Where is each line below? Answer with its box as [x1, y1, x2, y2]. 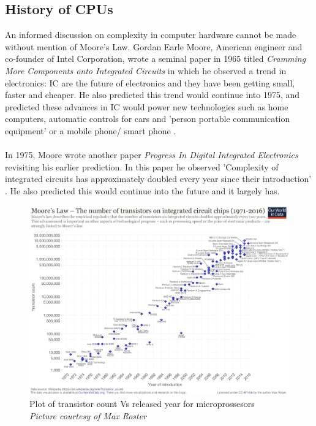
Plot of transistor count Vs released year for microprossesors [29, 397, 255, 410]
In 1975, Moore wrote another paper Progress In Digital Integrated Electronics [5, 148, 298, 161]
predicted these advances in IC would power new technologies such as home [5, 100, 288, 113]
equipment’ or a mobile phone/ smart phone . [5, 124, 176, 137]
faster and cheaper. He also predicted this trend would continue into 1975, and [5, 88, 300, 101]
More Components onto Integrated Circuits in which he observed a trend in [5, 64, 287, 77]
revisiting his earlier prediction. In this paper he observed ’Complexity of [5, 160, 279, 173]
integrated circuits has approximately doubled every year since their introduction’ [5, 172, 312, 185]
